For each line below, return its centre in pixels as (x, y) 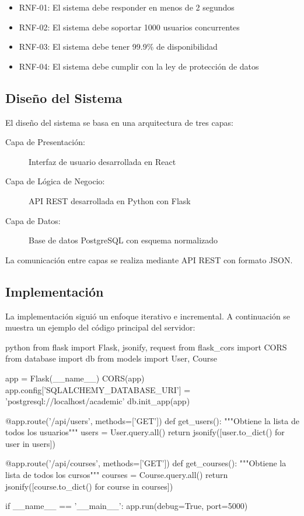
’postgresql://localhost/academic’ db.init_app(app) (98, 401)
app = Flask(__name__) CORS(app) (75, 378)
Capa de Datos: (33, 220)
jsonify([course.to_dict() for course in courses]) (89, 486)
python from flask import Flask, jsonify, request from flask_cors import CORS (146, 347)
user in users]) (30, 443)
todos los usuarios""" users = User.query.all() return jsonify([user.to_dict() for (145, 432)
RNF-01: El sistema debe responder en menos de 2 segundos (127, 7)
